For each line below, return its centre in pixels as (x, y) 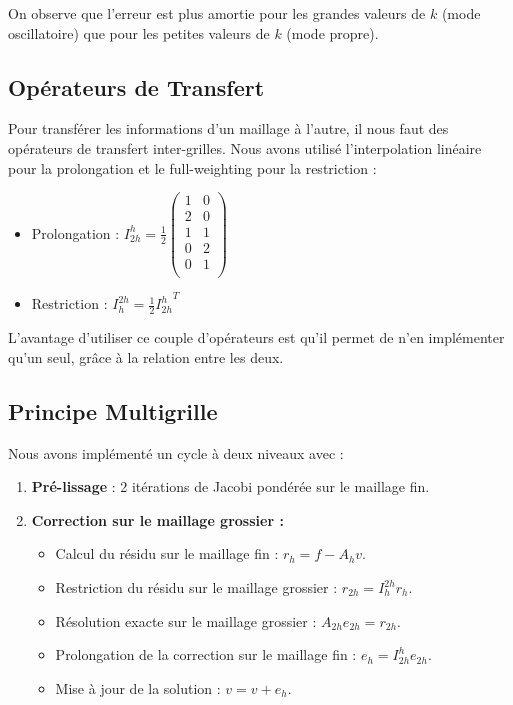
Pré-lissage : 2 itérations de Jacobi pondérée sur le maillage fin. (230, 486)
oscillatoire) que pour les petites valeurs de (139, 32)
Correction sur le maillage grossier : (157, 519)
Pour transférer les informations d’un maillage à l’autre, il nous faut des (228, 128)
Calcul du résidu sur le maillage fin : (167, 553)
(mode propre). (332, 32)
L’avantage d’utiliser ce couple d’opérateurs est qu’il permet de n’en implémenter (256, 337)
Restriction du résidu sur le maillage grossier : (196, 587)
